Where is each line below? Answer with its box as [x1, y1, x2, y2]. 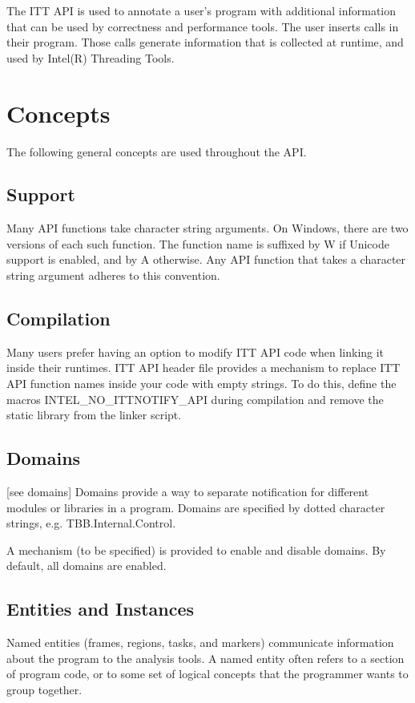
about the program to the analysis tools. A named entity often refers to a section [6, 649, 405, 666]
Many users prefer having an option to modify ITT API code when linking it [6, 343, 385, 360]
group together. [6, 681, 83, 697]
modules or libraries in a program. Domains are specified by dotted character [6, 499, 385, 515]
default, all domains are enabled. [6, 557, 167, 574]
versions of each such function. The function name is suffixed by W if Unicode [6, 235, 389, 252]
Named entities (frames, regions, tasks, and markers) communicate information [6, 634, 394, 651]
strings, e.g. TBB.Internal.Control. [6, 515, 176, 531]
